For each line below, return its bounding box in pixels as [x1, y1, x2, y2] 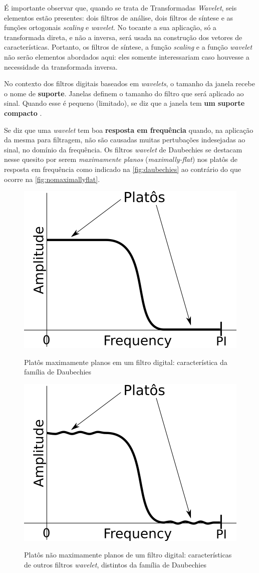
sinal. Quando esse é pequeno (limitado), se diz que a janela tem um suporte [4, 98, 245, 108]
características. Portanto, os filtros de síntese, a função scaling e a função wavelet [4, 42, 252, 52]
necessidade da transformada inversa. [4, 61, 118, 72]
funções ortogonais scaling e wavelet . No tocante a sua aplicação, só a [4, 22, 216, 33]
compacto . [4, 107, 42, 118]
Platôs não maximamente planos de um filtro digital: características [24, 549, 232, 560]
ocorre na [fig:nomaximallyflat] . [4, 173, 100, 184]
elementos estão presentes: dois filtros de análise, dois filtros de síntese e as [4, 12, 233, 23]
